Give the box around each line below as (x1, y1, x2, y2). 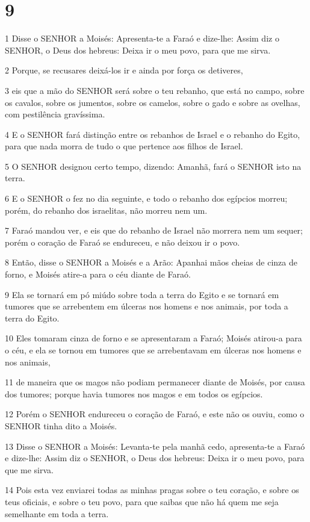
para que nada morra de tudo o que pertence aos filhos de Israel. (5, 140, 243, 152)
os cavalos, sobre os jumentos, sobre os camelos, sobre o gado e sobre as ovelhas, (5, 96, 300, 108)
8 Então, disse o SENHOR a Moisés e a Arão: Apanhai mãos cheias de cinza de (5, 256, 297, 269)
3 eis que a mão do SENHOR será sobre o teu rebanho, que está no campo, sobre (5, 84, 305, 96)
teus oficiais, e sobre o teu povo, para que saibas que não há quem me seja (5, 495, 279, 508)
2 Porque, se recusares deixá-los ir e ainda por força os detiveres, (5, 64, 243, 76)
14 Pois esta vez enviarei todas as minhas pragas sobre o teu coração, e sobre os (5, 483, 299, 496)
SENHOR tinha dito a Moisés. (5, 419, 117, 432)
